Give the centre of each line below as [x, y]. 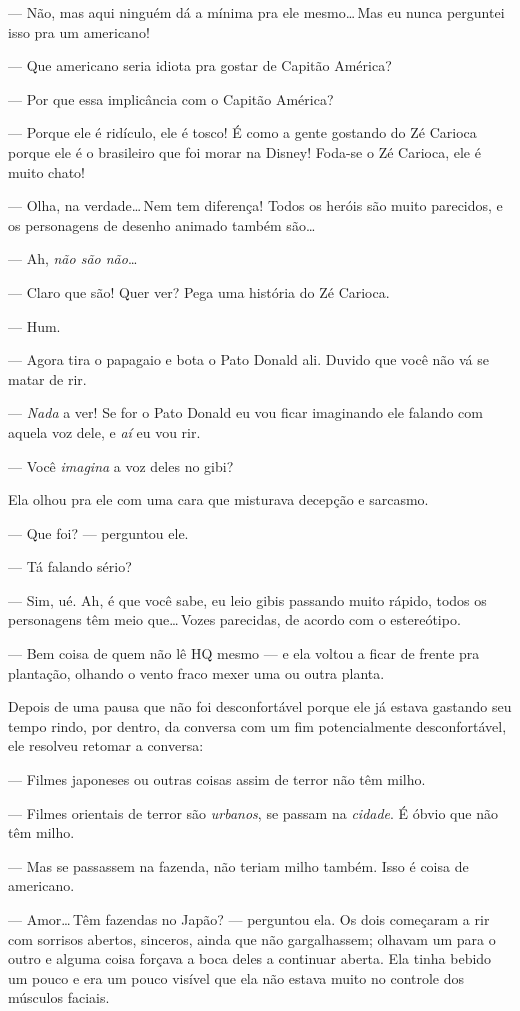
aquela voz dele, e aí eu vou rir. [104, 431]
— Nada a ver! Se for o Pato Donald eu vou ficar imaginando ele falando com [245, 412]
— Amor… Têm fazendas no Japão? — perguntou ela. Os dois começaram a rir [249, 919]
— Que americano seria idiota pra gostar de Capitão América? [200, 65]
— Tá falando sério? [70, 566]
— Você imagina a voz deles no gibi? [121, 465]
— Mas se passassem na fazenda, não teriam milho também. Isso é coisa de [238, 865]
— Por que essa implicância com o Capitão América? [171, 98]
